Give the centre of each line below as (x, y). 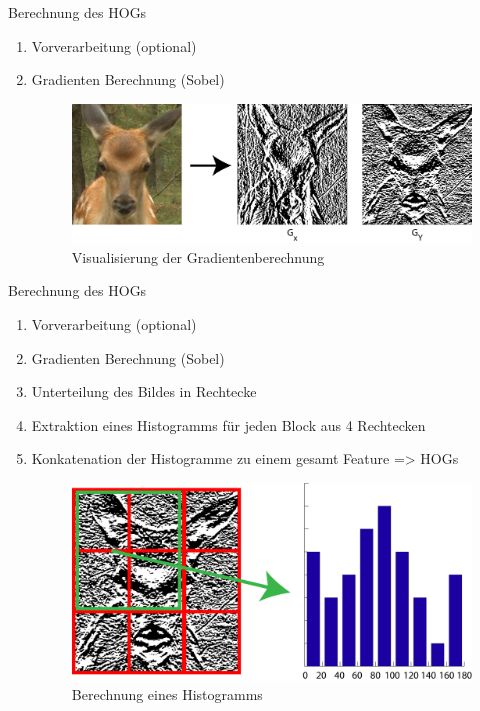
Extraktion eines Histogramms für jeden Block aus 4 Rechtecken (228, 424)
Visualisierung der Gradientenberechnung (198, 256)
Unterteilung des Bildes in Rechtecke (144, 391)
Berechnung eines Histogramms (167, 694)
